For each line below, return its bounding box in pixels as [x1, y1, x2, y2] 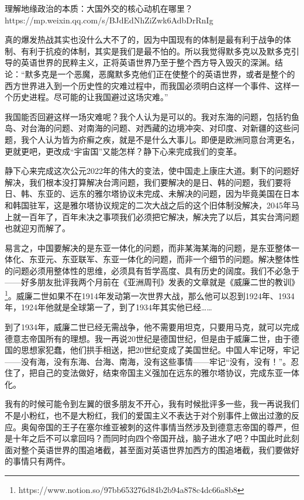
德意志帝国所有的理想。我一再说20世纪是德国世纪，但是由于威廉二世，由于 [5, 332, 291, 344]
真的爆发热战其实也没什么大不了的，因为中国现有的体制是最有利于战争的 [5, 33, 283, 46]
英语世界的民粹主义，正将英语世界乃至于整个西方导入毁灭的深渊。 [20, 56, 275, 69]
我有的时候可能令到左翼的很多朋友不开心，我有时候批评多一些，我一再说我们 [5, 398, 299, 410]
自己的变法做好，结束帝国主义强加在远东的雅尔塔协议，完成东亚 [37, 367, 283, 379]
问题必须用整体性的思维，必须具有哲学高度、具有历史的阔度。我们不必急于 [12, 264, 299, 276]
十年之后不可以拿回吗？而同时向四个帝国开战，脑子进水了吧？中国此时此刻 [12, 432, 299, 444]
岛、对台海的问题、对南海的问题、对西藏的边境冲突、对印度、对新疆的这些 [5, 122, 291, 134]
